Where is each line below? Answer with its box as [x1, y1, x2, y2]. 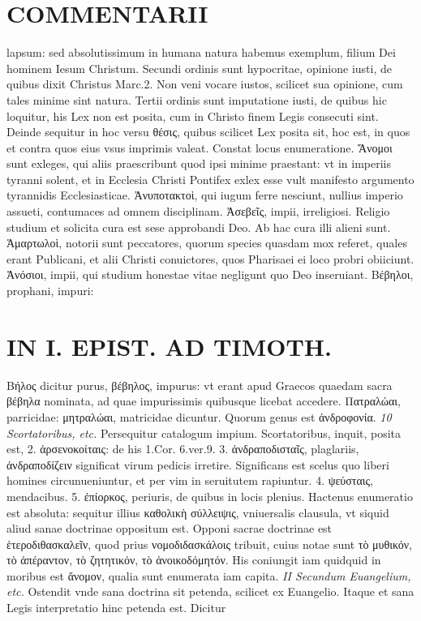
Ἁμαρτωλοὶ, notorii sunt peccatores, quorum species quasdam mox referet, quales [6, 234, 407, 251]
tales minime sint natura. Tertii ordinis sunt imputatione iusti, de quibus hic [6, 91, 387, 108]
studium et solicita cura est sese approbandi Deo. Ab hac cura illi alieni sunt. [6, 218, 391, 235]
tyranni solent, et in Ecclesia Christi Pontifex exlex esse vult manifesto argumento [6, 170, 415, 187]
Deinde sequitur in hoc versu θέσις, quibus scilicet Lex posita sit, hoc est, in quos [6, 123, 410, 140]
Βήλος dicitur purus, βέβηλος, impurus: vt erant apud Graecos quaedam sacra [6, 376, 393, 393]
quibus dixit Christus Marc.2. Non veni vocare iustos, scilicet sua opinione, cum [6, 75, 403, 92]
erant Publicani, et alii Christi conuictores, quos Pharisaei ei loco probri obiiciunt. [6, 250, 415, 267]
